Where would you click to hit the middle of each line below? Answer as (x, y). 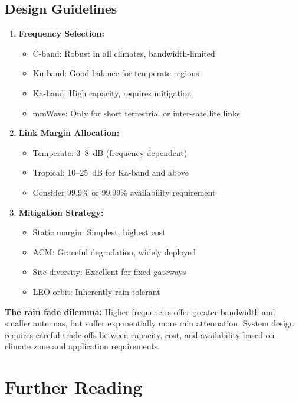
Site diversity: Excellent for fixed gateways (109, 272)
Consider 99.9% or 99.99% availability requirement (124, 192)
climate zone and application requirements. (83, 346)
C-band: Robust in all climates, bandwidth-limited (124, 53)
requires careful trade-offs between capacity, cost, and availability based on (140, 334)
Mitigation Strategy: (61, 212)
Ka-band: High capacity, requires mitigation (112, 93)
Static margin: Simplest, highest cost (99, 232)
